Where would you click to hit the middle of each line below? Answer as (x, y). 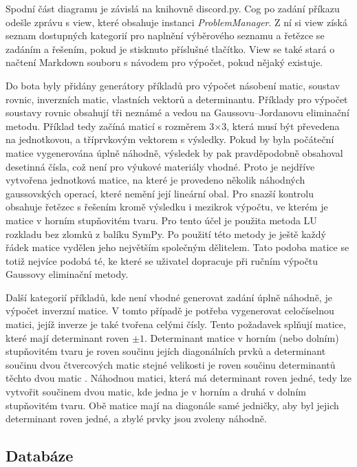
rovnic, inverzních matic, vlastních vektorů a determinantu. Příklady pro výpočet (177, 99)
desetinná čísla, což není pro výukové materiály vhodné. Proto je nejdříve (160, 166)
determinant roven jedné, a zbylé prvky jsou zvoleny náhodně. (136, 419)
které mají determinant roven (67, 337)
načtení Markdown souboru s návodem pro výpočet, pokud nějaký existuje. (164, 62)
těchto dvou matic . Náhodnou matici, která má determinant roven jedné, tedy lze (178, 378)
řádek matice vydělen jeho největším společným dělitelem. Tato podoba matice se (177, 247)
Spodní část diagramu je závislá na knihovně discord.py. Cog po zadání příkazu (173, 8)
